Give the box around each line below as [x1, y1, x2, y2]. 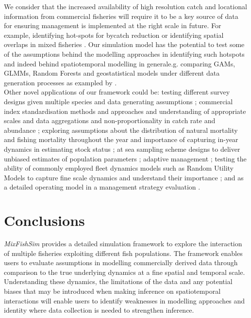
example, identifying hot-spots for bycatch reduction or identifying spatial [4, 30, 224, 40]
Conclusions [4, 210, 85, 230]
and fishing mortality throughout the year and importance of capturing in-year [4, 134, 238, 144]
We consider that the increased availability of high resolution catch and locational [4, 1, 247, 11]
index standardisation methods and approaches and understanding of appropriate [4, 106, 246, 116]
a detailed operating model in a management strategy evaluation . [4, 182, 201, 192]
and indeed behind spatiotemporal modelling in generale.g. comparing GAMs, [4, 58, 235, 68]
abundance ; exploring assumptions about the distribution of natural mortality [4, 125, 238, 135]
